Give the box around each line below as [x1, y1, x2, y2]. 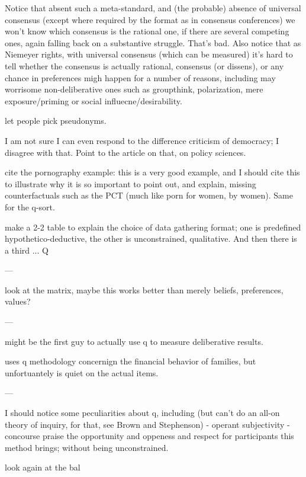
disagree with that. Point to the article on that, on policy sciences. [5, 146, 246, 158]
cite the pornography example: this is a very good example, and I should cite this [5, 166, 300, 178]
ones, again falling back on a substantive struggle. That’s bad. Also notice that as [5, 36, 301, 49]
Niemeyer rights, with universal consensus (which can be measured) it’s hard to [5, 48, 293, 60]
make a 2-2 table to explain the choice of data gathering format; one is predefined [5, 220, 301, 233]
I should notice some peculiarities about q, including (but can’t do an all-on [5, 406, 280, 419]
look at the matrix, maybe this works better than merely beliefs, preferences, [5, 283, 284, 296]
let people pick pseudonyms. [5, 114, 107, 127]
